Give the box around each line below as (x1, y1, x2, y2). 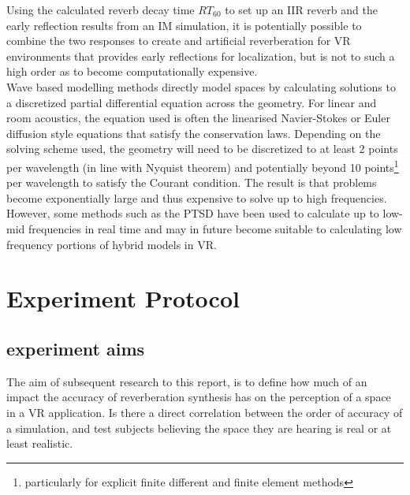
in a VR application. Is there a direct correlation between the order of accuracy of (6, 404, 403, 420)
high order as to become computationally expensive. (6, 63, 258, 80)
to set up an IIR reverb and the (225, 2, 378, 17)
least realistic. (6, 435, 73, 452)
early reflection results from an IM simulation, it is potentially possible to (6, 17, 362, 33)
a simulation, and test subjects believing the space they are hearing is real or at (6, 419, 392, 436)
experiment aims (6, 336, 145, 360)
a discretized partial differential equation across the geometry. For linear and (6, 94, 377, 110)
